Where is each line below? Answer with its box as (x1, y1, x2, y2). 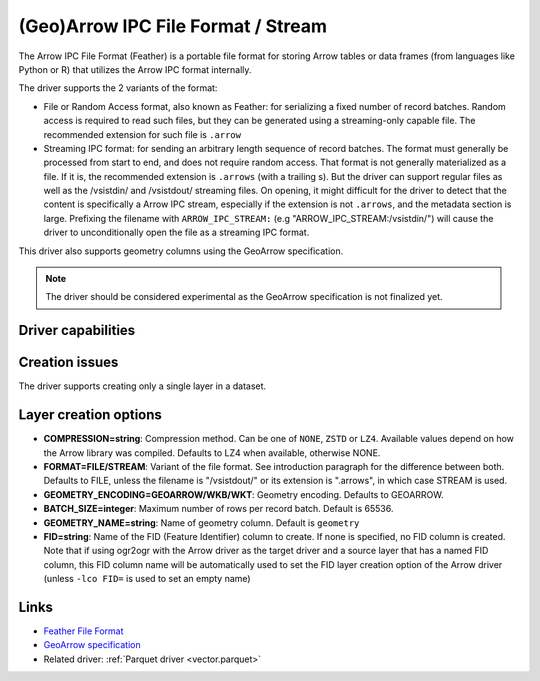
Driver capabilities (18, 322, 136, 339)
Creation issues (18, 354, 119, 371)
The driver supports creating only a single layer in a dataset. (18, 380, 267, 392)
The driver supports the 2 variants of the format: (18, 82, 218, 94)
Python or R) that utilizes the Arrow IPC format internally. (18, 63, 252, 75)
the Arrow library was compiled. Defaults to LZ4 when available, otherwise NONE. (43, 446, 381, 459)
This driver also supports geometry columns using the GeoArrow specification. (18, 245, 344, 257)
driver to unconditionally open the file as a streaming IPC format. (43, 226, 310, 239)
